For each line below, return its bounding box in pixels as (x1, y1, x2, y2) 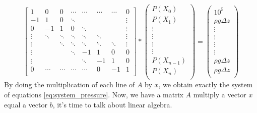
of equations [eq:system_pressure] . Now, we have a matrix (4, 89, 183, 99)
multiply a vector (193, 89, 246, 99)
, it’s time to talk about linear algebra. (52, 99, 172, 109)
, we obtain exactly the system (158, 79, 253, 90)
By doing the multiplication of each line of (4, 79, 135, 90)
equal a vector (4, 99, 47, 109)
